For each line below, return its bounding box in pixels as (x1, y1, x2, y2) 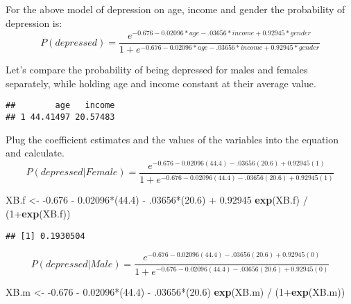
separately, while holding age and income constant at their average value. (6, 75, 316, 90)
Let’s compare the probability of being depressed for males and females (6, 62, 308, 77)
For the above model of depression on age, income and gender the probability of (6, 2, 345, 16)
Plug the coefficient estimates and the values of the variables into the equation (6, 132, 339, 146)
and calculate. (6, 145, 65, 160)
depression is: (6, 15, 62, 30)
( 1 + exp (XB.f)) (6, 206, 71, 221)
